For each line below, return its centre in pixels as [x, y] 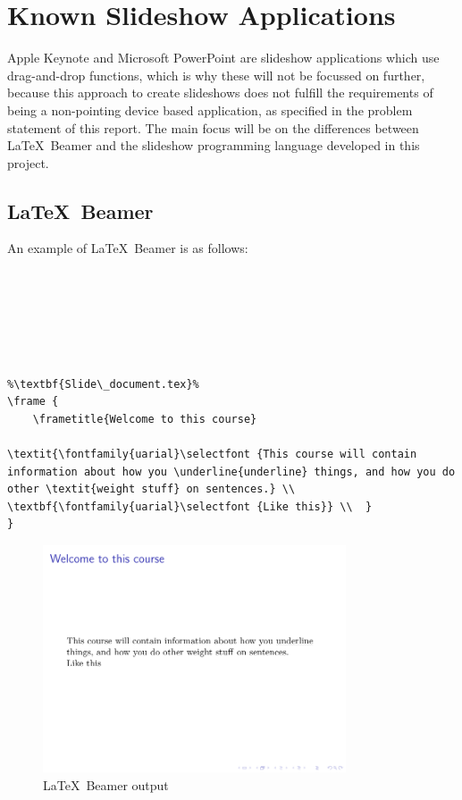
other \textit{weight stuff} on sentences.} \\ [151, 489]
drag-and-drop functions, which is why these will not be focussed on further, [216, 75]
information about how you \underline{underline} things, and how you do [231, 472]
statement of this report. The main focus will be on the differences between [213, 127]
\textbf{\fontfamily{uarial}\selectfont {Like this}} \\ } [190, 506]
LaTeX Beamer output [106, 784]
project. [28, 162]
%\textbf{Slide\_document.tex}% [103, 384]
